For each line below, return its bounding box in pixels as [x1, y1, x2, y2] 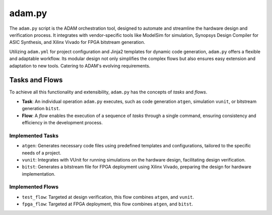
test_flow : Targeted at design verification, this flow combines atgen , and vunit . [22, 194, 194, 200]
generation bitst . [22, 105, 60, 112]
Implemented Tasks [9, 132, 59, 139]
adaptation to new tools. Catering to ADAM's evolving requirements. [9, 63, 151, 69]
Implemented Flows [9, 183, 59, 190]
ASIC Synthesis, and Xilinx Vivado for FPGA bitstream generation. [9, 39, 146, 45]
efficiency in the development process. [22, 119, 103, 126]
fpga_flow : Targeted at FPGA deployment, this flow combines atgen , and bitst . [22, 201, 193, 207]
